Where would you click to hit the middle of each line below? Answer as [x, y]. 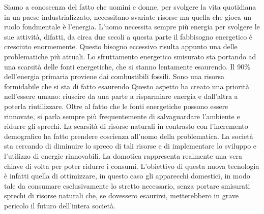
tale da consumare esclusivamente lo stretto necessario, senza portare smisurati [127, 185]
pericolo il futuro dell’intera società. [60, 205]
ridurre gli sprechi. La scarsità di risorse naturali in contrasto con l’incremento [126, 126]
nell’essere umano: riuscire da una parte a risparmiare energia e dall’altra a [121, 96]
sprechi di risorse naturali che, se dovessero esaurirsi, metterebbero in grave [122, 195]
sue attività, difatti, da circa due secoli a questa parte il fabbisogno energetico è [128, 36]
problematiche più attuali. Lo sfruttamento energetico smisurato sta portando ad [130, 56]
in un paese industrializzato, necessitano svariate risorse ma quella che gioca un [128, 16]
